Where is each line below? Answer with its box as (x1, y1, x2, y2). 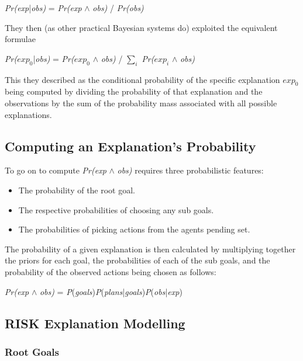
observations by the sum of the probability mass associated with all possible (5, 96, 277, 109)
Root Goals (5, 344, 60, 359)
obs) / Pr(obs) (92, 2, 144, 13)
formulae (5, 33, 36, 45)
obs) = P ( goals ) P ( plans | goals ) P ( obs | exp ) (39, 285, 183, 297)
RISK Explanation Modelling (5, 314, 185, 332)
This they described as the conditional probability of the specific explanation (5, 73, 280, 85)
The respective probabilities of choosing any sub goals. (18, 203, 214, 216)
